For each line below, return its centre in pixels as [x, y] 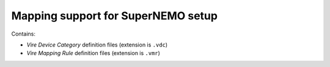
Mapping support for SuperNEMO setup [115, 16]
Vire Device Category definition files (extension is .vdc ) [97, 45]
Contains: [24, 34]
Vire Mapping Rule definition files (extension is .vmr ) [93, 53]
